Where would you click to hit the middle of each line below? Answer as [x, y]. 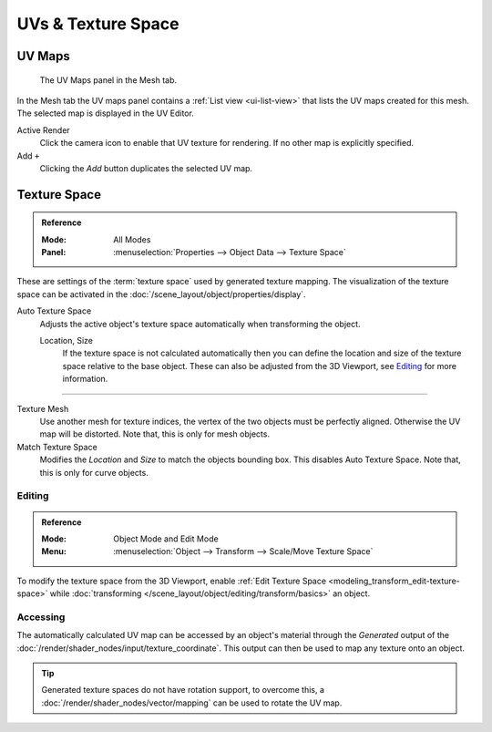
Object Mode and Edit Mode [166, 539]
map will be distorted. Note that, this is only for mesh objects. [155, 434]
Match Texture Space [57, 447]
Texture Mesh [43, 408]
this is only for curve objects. [94, 472]
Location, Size [66, 341]
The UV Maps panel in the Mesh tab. [108, 80]
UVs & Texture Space [98, 24]
